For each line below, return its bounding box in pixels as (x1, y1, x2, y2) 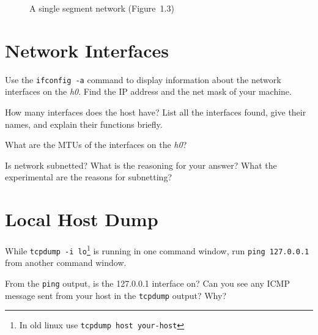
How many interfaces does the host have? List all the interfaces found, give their (5, 105, 306, 118)
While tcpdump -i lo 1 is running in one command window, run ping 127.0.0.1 (5, 243, 309, 257)
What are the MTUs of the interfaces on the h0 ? (5, 138, 187, 151)
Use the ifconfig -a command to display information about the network (5, 73, 281, 86)
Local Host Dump (5, 207, 158, 232)
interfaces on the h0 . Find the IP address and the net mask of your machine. (5, 85, 292, 98)
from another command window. (5, 256, 127, 269)
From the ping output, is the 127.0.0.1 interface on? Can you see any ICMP (5, 276, 290, 289)
